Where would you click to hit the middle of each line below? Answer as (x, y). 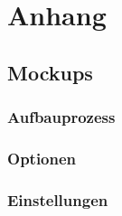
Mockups (50, 72)
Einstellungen (58, 199)
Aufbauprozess (61, 117)
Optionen (42, 158)
